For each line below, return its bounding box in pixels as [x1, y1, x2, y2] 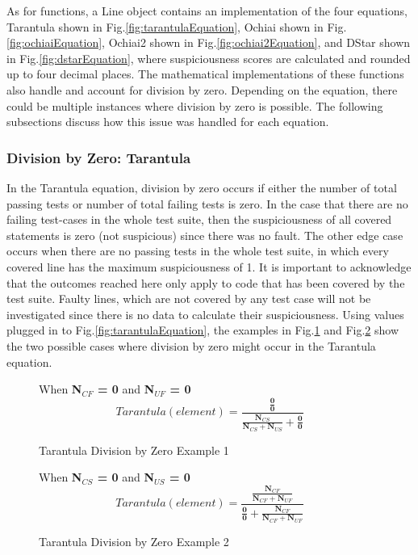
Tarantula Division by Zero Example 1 [39, 441, 229, 458]
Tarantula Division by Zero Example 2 [39, 532, 229, 549]
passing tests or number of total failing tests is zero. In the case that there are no [6, 195, 408, 212]
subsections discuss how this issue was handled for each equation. [6, 113, 329, 130]
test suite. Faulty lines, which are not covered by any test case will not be [6, 290, 371, 307]
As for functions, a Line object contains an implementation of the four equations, [6, 2, 408, 19]
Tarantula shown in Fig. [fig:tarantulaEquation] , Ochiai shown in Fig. [6, 18, 347, 35]
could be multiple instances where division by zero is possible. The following [6, 97, 383, 114]
